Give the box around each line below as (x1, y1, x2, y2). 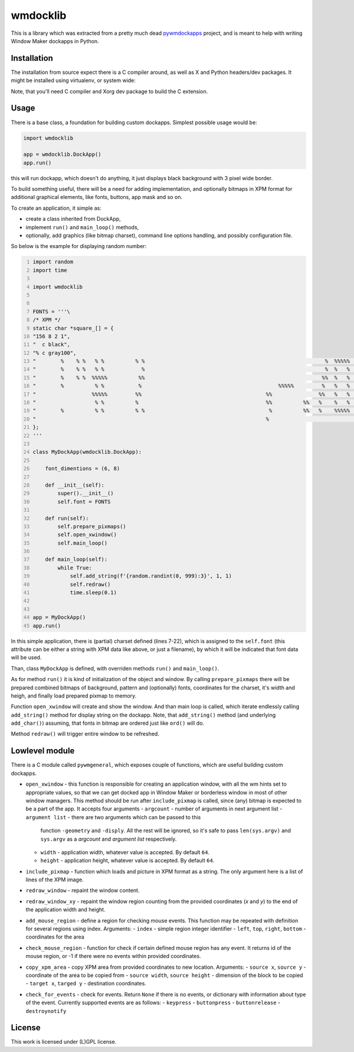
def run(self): (45, 514, 89, 522)
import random (32, 259, 74, 265)
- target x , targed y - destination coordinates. (25, 980, 147, 987)
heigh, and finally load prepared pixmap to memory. (11, 692, 137, 699)
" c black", (32, 341, 71, 348)
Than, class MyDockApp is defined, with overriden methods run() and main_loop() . (11, 665, 219, 672)
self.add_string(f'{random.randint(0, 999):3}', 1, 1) (70, 573, 232, 579)
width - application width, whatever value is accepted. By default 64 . (40, 848, 209, 856)
